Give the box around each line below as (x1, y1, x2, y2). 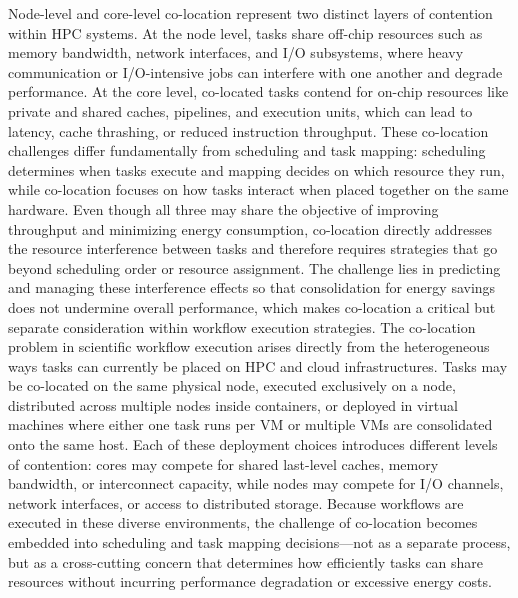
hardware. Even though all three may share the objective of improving (8, 198, 439, 219)
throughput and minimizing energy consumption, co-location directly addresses (8, 218, 492, 239)
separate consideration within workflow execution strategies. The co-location (8, 316, 476, 337)
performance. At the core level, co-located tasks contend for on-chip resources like (8, 81, 509, 102)
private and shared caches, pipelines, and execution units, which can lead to (8, 100, 473, 121)
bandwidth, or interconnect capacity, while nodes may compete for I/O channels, (8, 473, 504, 494)
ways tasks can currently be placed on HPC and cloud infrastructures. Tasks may (8, 355, 508, 376)
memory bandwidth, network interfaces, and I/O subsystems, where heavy (8, 42, 464, 63)
